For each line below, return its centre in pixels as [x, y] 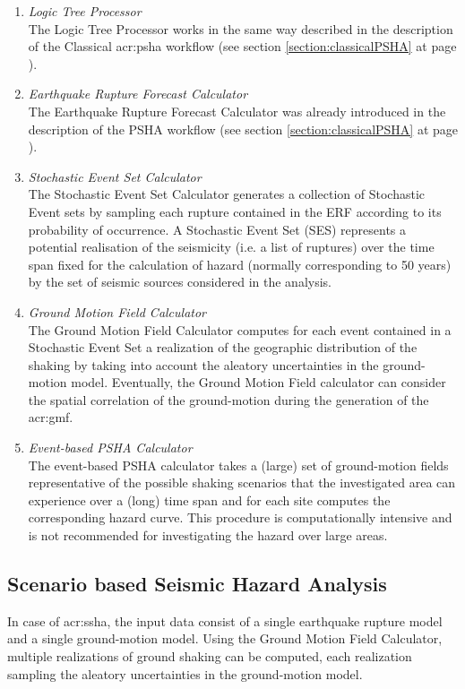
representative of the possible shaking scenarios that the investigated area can [242, 482]
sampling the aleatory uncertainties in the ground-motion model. [185, 673]
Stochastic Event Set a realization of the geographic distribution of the [223, 347]
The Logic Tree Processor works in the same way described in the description [241, 28]
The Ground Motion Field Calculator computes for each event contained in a [240, 329]
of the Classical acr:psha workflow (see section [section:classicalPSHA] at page [242, 46]
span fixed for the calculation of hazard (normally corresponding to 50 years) [240, 264]
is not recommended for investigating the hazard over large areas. [208, 535]
